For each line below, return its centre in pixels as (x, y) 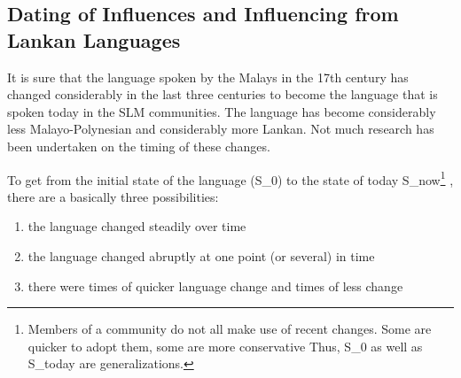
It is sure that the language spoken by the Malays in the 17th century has (208, 77)
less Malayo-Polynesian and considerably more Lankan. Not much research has (221, 129)
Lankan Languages (94, 39)
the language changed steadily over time (137, 226)
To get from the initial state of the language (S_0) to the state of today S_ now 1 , (230, 178)
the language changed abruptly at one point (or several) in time (201, 256)
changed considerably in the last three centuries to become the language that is (223, 94)
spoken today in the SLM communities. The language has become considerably (222, 111)
